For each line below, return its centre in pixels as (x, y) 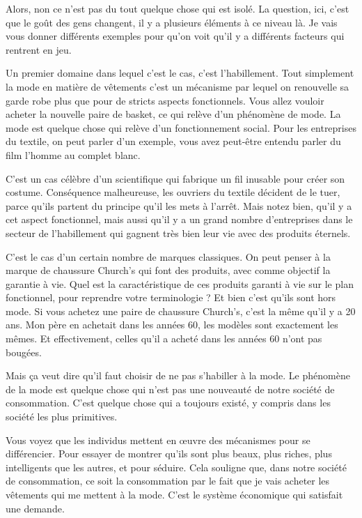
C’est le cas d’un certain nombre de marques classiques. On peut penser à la (168, 256)
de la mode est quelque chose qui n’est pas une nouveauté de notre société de (170, 389)
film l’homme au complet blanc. (73, 154)
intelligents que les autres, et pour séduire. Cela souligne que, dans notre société (176, 467)
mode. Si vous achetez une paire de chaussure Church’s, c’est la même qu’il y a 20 (181, 311)
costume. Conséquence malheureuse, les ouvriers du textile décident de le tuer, (173, 192)
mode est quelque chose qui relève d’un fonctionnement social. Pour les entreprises (181, 127)
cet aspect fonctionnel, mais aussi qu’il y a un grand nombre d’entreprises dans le (179, 219)
